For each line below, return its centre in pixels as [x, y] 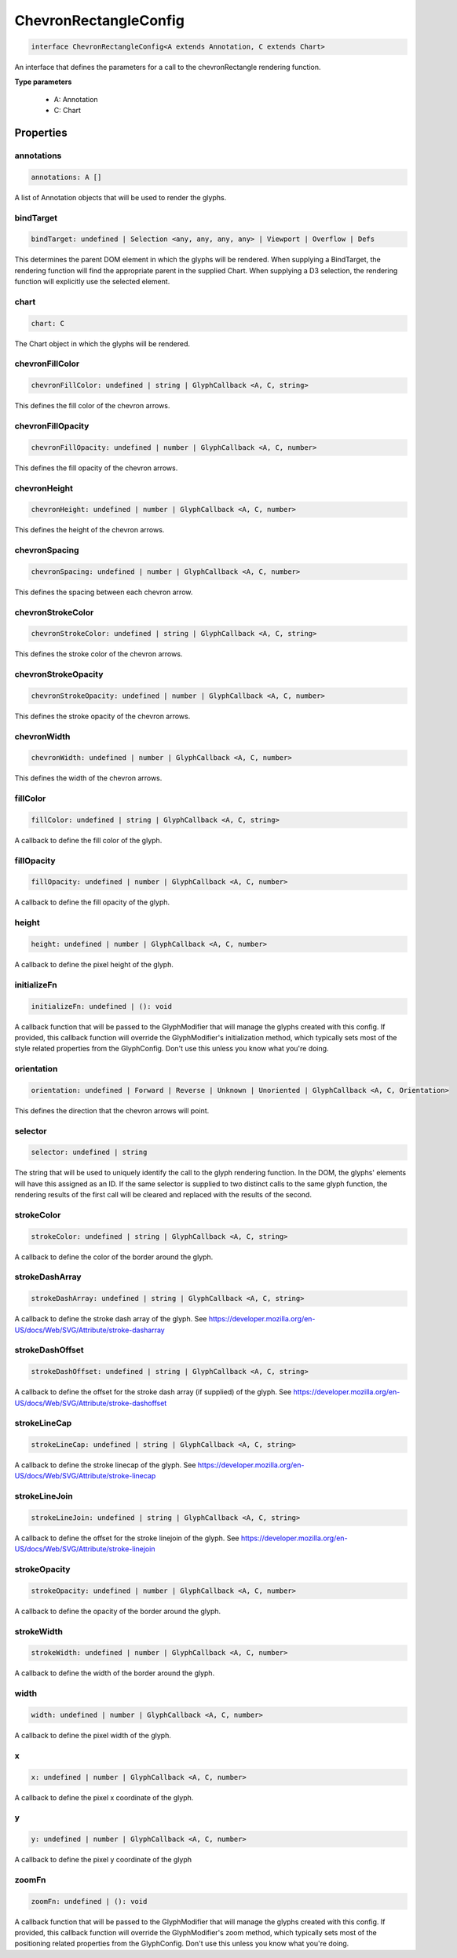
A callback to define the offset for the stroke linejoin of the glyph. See [127, 1538]
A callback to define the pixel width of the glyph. [93, 1735]
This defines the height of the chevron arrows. [90, 530]
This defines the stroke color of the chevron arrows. [99, 654]
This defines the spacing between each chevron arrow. [104, 592]
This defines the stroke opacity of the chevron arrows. [102, 716]
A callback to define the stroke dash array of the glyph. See [111, 1319]
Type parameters [43, 82]
